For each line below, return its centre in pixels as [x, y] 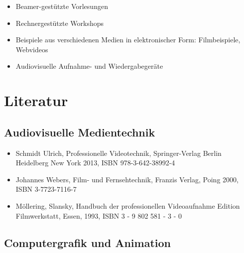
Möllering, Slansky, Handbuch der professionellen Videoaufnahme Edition [128, 205]
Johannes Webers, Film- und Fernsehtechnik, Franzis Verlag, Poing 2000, [127, 179]
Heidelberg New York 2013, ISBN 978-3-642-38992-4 [95, 163]
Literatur [36, 100]
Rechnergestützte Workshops [60, 23]
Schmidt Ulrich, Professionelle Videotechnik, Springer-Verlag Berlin [119, 153]
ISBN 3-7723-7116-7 [46, 189]
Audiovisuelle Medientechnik [80, 132]
